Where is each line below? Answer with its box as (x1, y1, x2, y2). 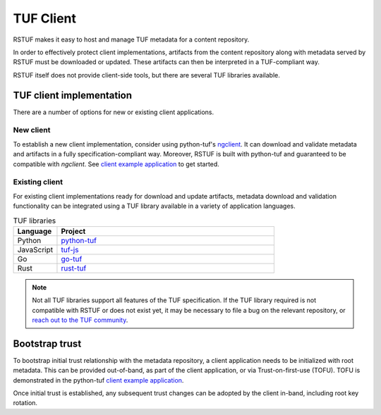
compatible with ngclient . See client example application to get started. (13, 159, 220, 168)
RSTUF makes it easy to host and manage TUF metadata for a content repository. (13, 35, 250, 44)
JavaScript (17, 244, 54, 254)
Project (61, 226, 86, 236)
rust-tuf (61, 263, 87, 273)
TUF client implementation (13, 89, 133, 101)
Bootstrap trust (13, 337, 82, 349)
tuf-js (61, 244, 79, 254)
